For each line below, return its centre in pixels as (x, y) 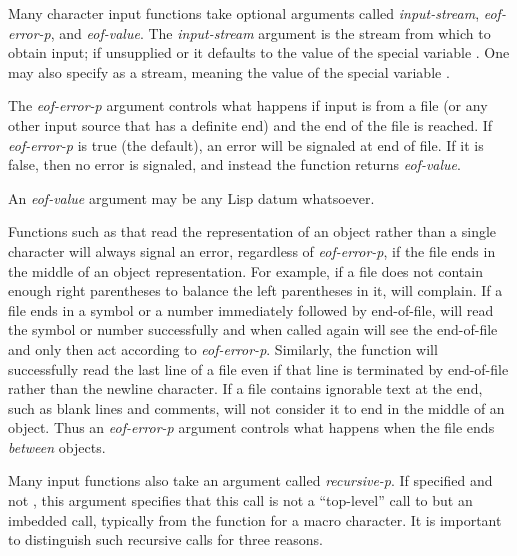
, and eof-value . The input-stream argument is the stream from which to (270, 32)
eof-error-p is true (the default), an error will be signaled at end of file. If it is (246, 144)
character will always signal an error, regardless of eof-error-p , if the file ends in (252, 250)
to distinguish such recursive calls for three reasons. (165, 539)
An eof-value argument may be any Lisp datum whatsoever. (191, 197)
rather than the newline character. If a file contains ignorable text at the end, (245, 388)
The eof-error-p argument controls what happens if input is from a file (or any (248, 105)
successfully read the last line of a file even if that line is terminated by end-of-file (258, 368)
